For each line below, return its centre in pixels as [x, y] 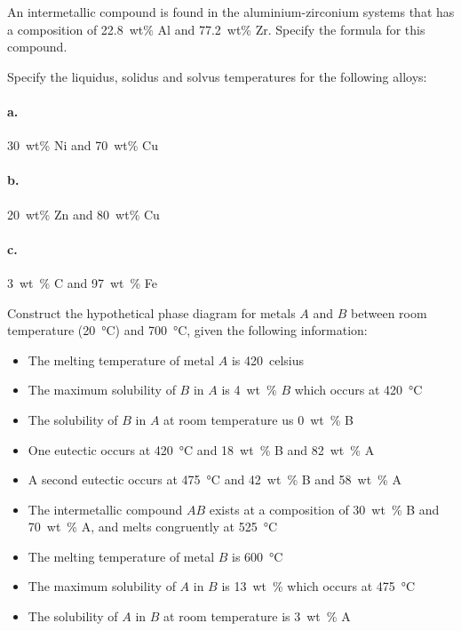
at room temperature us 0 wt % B [258, 419]
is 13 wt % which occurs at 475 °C [318, 586]
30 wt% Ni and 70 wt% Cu [83, 145]
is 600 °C [258, 556]
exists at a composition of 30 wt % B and [324, 509]
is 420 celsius [268, 359]
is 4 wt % [249, 390]
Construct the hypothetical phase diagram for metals [151, 312]
